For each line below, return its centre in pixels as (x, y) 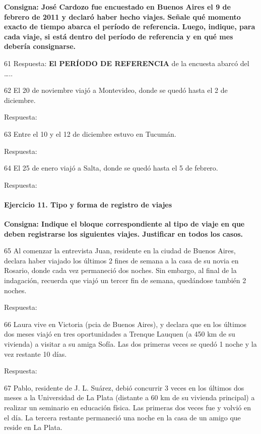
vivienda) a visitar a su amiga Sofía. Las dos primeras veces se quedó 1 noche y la (130, 344)
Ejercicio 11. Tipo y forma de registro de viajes (88, 204)
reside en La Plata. (33, 427)
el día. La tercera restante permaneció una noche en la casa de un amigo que (122, 417)
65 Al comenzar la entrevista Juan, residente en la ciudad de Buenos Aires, (120, 251)
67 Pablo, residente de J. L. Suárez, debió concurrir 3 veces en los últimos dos (124, 387)
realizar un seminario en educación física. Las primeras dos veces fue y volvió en (128, 408)
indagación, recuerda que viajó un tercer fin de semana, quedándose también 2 (125, 280)
